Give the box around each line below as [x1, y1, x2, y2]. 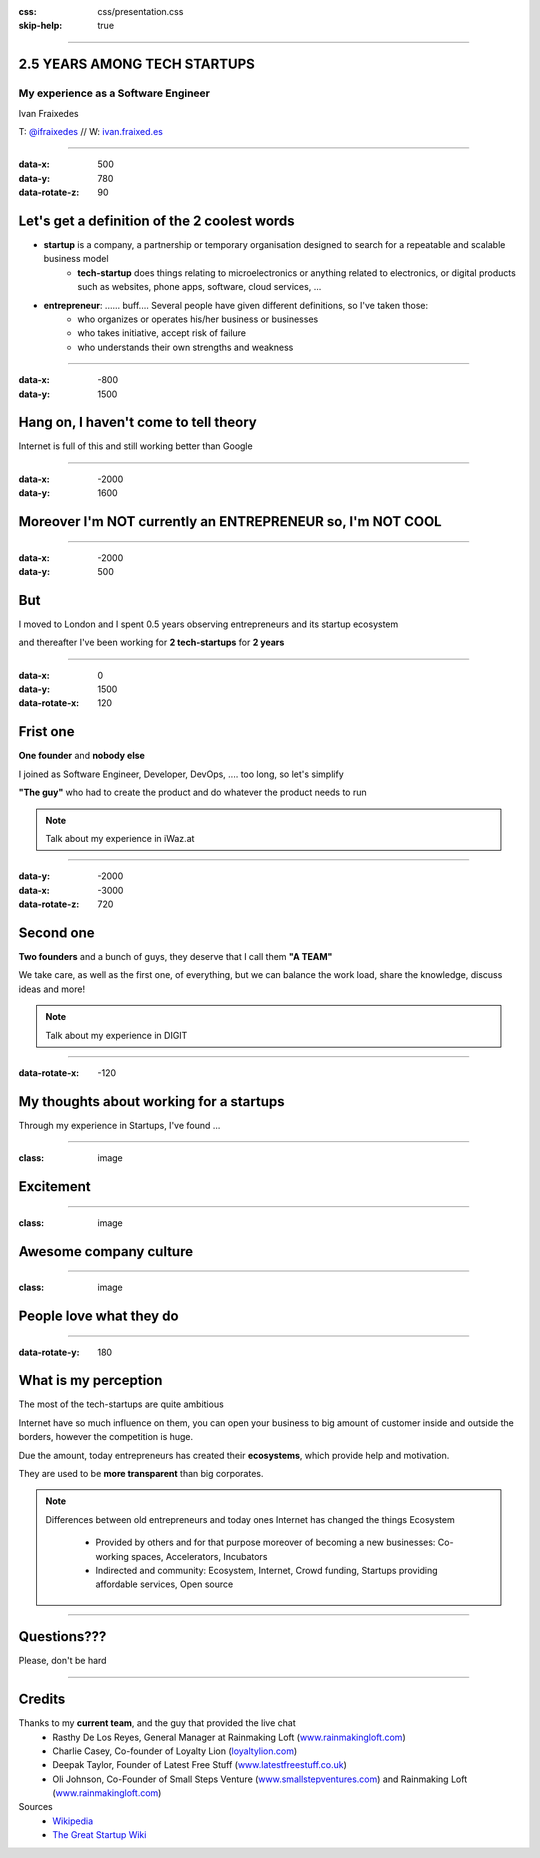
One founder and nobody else [18, 750, 145, 762]
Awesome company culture [18, 1243, 194, 1260]
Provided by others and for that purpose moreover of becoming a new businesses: [95, 1536, 436, 1549]
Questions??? [18, 1628, 107, 1645]
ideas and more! [18, 983, 85, 995]
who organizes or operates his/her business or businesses [77, 313, 319, 325]
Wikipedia [52, 1815, 94, 1827]
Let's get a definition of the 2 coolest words [18, 212, 295, 229]
